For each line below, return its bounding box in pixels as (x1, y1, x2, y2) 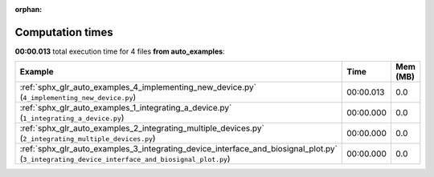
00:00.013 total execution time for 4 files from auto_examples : (14, 46, 225, 56)
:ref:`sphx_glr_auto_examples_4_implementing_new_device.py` (19, 82, 257, 93)
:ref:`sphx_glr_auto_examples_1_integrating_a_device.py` (19, 103, 232, 114)
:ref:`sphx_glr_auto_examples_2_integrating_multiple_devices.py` (19, 123, 264, 134)
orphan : (14, 5, 43, 14)
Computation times (14, 25, 113, 39)
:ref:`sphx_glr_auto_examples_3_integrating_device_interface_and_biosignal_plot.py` (19, 143, 338, 155)
